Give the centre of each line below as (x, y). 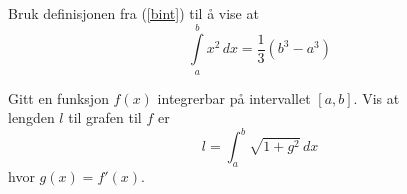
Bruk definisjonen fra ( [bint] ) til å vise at (133, 13)
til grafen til (105, 117)
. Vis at (376, 97)
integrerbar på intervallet (234, 97)
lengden (31, 117)
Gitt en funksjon (58, 97)
